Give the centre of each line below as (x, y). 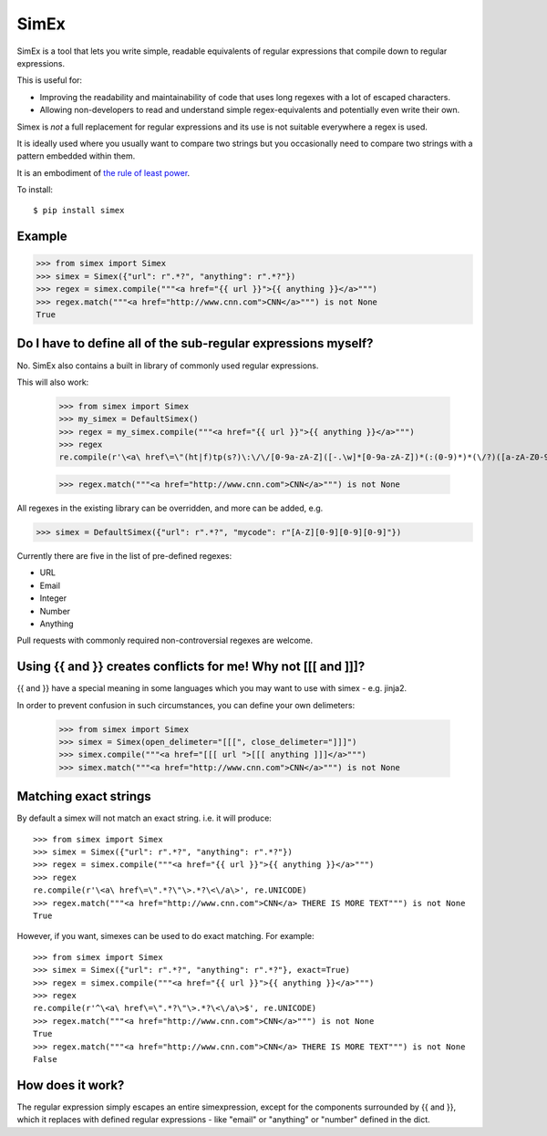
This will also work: (53, 382)
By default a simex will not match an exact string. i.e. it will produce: (144, 818)
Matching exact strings (84, 796)
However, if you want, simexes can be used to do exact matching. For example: (165, 936)
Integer (53, 598)
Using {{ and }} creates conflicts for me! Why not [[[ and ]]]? (191, 667)
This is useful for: (49, 80)
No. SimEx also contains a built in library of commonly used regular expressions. (168, 366)
